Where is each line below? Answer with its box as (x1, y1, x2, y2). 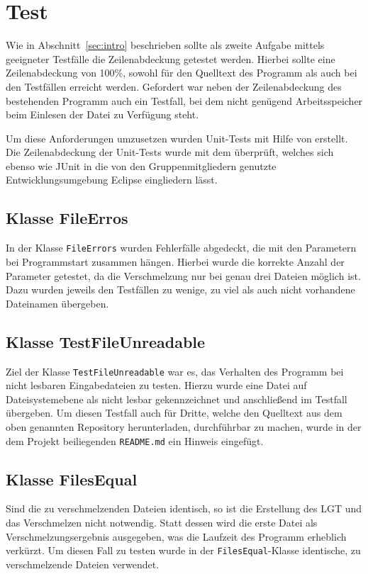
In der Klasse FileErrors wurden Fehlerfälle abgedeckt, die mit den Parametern (6, 240, 357, 255)
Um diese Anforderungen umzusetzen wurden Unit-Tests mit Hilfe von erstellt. (6, 130, 348, 145)
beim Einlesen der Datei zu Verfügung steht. (6, 107, 199, 122)
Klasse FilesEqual (6, 468, 138, 490)
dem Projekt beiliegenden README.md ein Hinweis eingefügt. (6, 433, 264, 448)
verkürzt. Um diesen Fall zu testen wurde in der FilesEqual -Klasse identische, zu (6, 543, 361, 558)
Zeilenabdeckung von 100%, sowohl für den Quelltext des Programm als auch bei (6, 65, 357, 80)
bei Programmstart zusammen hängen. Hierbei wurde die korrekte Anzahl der (6, 254, 345, 269)
